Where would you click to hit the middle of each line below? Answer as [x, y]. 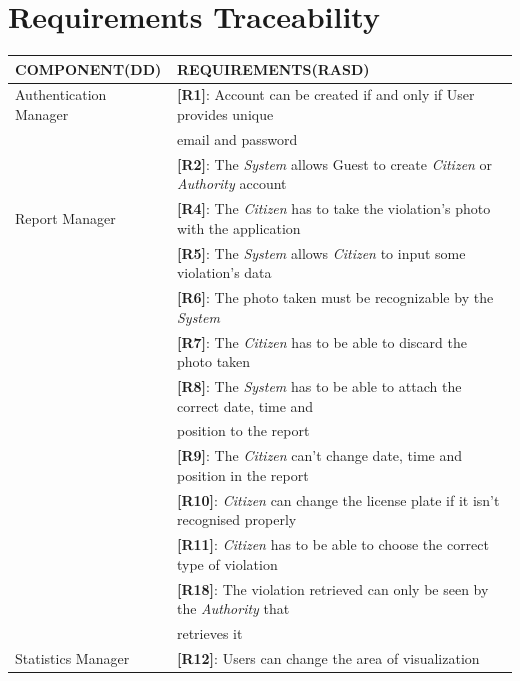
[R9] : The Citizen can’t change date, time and [319, 455]
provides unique [225, 114]
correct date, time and [245, 405]
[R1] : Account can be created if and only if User [325, 94]
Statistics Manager [72, 657]
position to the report [243, 430]
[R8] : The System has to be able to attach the [319, 385]
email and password [237, 138]
